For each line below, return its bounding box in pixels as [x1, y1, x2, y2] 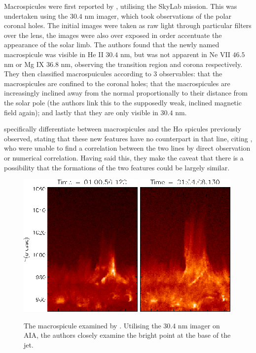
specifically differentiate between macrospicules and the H [4, 124, 179, 134]
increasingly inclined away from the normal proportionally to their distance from [4, 88, 248, 98]
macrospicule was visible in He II [4, 49, 104, 59]
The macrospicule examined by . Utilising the [24, 320, 161, 330]
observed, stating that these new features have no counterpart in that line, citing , [4, 133, 253, 143]
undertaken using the [4, 10, 68, 21]
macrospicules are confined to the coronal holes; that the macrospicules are [4, 78, 230, 88]
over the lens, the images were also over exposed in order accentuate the [4, 30, 222, 40]
